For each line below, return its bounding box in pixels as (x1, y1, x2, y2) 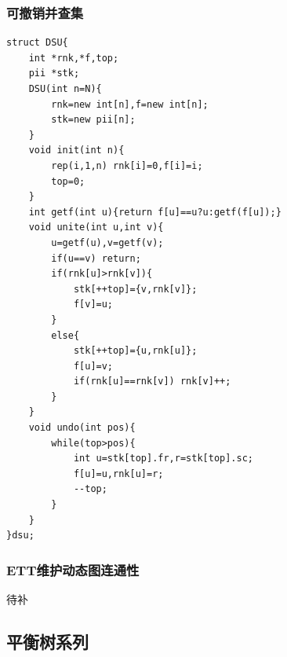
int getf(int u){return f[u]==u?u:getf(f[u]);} (28, 206, 282, 218)
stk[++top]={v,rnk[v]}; (73, 283, 198, 295)
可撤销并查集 (6, 2, 84, 22)
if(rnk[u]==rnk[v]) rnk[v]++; (73, 376, 231, 387)
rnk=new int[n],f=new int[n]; (51, 98, 209, 110)
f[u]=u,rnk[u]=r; (73, 468, 164, 479)
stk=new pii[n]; (51, 114, 136, 126)
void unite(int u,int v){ (28, 222, 164, 233)
